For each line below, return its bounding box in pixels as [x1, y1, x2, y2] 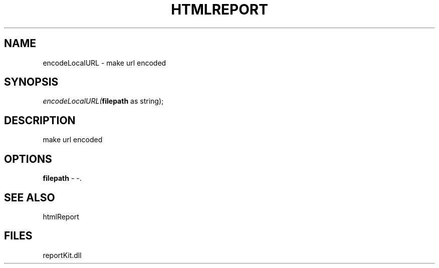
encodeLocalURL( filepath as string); [43, 97, 164, 106]
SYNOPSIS [4, 76, 59, 89]
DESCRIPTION [4, 114, 76, 127]
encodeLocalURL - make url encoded [43, 58, 166, 67]
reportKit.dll [43, 250, 82, 259]
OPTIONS [4, 152, 52, 165]
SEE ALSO [4, 191, 55, 204]
